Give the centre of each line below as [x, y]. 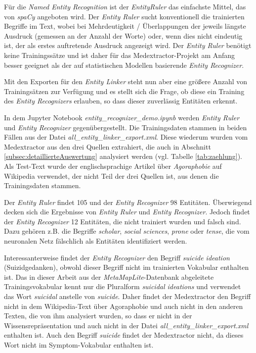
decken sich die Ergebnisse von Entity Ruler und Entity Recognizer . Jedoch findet [127, 212]
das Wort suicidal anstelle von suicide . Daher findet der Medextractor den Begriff [128, 296]
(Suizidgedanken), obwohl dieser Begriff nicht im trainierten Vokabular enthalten [127, 267]
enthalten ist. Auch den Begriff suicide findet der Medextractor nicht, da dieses [124, 335]
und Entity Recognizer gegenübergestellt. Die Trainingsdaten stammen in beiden [126, 127]
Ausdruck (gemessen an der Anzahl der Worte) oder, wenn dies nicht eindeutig [123, 35]
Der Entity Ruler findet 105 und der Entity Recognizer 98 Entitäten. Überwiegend [128, 202]
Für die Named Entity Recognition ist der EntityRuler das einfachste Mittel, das [125, 6]
